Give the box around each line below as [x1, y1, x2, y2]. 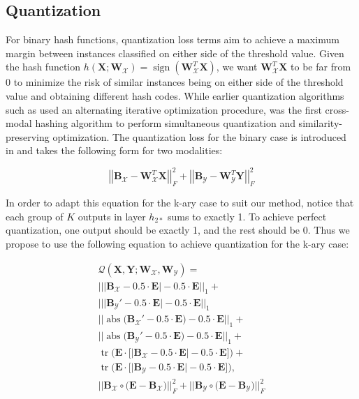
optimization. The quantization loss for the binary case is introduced [52, 129, 346, 144]
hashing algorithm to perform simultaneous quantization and [35, 116, 295, 130]
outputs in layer [78, 209, 146, 223]
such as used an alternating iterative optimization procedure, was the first [6, 102, 322, 116]
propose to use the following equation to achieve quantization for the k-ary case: [6, 236, 349, 251]
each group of [6, 209, 64, 223]
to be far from [291, 59, 351, 74]
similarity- [298, 116, 342, 130]
